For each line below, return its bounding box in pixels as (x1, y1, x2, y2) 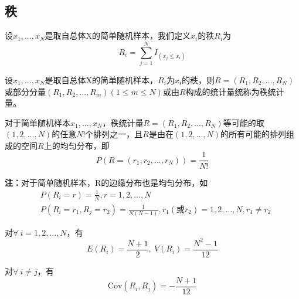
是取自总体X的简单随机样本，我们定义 (45, 29, 191, 42)
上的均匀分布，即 (43, 139, 110, 151)
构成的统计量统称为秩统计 (185, 85, 284, 97)
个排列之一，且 (85, 128, 143, 140)
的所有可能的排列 (220, 128, 287, 140)
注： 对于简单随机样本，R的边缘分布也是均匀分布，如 (5, 176, 208, 188)
